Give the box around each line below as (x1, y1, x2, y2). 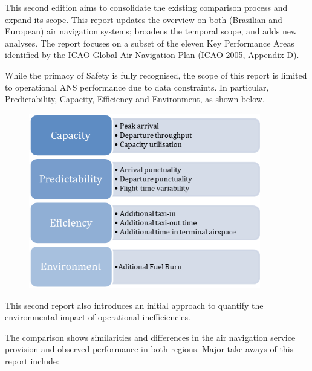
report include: (5, 354, 59, 367)
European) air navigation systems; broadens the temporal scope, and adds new (5, 25, 297, 37)
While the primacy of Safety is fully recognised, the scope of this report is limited (5, 68, 307, 81)
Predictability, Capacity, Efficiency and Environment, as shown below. (5, 92, 265, 105)
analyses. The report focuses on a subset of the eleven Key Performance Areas (5, 36, 294, 49)
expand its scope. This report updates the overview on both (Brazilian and (5, 13, 282, 25)
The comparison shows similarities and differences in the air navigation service (5, 331, 296, 343)
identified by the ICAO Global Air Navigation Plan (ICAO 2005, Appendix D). (5, 48, 299, 61)
